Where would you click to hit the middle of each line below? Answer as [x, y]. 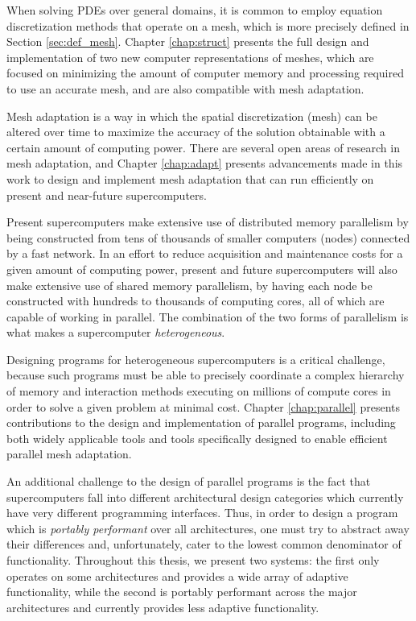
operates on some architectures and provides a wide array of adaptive [177, 575]
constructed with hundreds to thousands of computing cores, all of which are [196, 301]
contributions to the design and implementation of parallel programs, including [201, 422]
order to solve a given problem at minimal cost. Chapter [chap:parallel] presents [203, 406]
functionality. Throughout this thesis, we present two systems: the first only [193, 560]
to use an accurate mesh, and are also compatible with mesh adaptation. [185, 88]
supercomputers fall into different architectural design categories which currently [205, 497]
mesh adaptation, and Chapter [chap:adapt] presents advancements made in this [205, 163]
